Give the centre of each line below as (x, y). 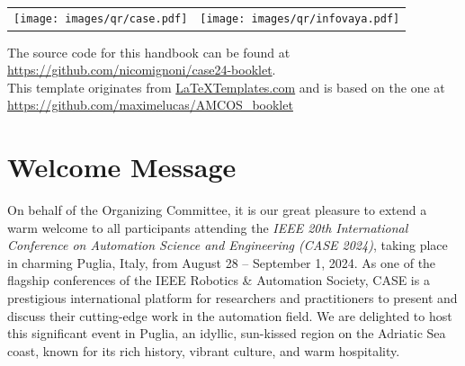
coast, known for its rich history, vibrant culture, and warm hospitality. (204, 350)
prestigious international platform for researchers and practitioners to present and (232, 297)
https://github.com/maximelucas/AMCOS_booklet (150, 105)
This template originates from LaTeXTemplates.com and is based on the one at (226, 87)
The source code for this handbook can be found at (149, 52)
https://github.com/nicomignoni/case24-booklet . (142, 70)
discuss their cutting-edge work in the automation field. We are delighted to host (230, 315)
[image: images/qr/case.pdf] (101, 19)
